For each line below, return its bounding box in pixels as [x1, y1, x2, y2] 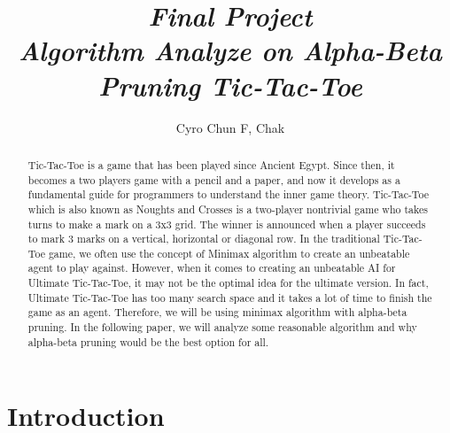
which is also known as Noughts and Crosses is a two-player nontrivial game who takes [27, 201, 428, 216]
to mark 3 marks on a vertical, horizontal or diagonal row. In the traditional [27, 231, 380, 246]
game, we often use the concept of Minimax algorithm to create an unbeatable [48, 245, 410, 260]
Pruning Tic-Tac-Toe [98, 66, 362, 104]
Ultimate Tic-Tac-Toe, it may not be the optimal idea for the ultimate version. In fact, [27, 275, 429, 290]
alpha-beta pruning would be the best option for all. [27, 334, 269, 349]
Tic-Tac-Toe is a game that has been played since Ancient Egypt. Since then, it [27, 157, 395, 172]
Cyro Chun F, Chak [175, 118, 285, 136]
